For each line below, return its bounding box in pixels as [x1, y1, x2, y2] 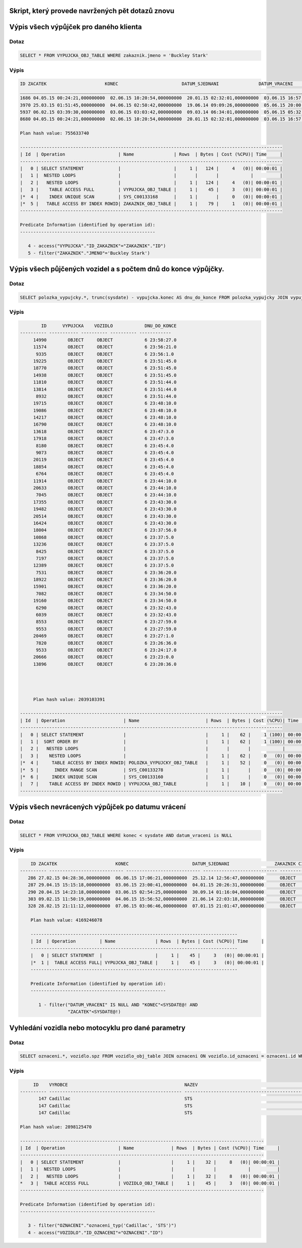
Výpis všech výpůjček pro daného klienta [9, 23, 142, 31]
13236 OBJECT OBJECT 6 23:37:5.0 [33, 541, 174, 547]
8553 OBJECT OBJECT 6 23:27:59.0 [36, 619, 177, 625]
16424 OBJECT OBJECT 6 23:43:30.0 [33, 520, 177, 526]
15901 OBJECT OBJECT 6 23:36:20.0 [33, 584, 177, 589]
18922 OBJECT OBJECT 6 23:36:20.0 [33, 577, 177, 583]
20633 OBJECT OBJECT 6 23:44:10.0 [33, 485, 177, 491]
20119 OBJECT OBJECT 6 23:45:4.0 [33, 457, 174, 463]
